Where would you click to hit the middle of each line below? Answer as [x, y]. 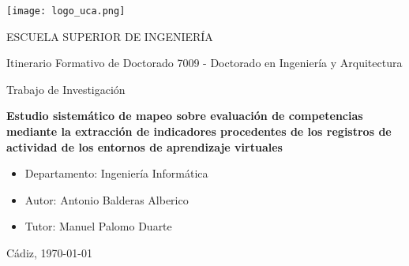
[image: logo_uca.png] [66, 11]
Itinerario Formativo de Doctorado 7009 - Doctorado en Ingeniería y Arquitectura [204, 63]
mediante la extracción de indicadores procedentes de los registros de [199, 131]
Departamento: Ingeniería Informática [116, 173]
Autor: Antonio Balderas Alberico [107, 199]
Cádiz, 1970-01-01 [49, 253]
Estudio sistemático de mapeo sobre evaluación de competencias [185, 116]
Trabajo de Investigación [66, 89]
